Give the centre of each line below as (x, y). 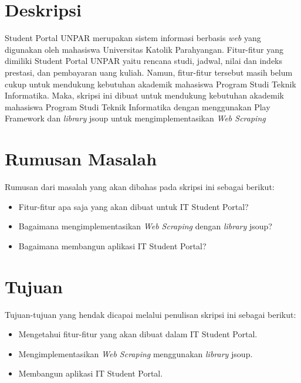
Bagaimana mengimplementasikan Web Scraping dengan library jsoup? (145, 226)
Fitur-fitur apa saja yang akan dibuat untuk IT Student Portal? (133, 206)
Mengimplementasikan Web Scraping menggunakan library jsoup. (136, 353)
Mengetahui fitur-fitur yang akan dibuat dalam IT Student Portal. (138, 334)
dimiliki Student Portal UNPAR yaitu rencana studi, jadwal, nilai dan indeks (144, 61)
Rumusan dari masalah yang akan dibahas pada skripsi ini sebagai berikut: (140, 187)
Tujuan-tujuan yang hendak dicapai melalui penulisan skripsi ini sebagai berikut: (150, 314)
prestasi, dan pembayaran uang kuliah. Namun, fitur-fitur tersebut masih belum (149, 72)
